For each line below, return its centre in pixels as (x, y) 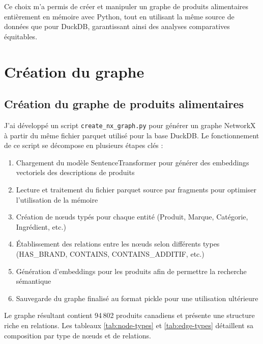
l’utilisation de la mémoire (57, 199)
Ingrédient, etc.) (41, 226)
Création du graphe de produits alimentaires (124, 104)
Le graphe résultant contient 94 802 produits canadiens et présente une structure (129, 315)
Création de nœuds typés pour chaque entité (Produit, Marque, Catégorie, (132, 217)
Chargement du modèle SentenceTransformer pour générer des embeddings (133, 162)
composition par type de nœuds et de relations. (78, 335)
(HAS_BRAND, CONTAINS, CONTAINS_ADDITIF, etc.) (110, 253)
